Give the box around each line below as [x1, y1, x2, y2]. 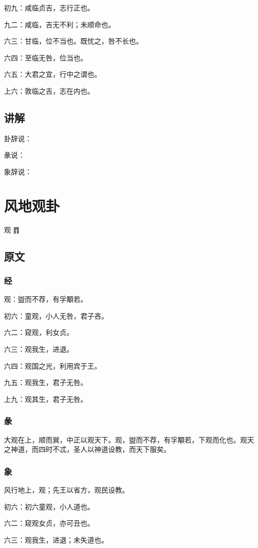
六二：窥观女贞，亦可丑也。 [4, 518, 94, 528]
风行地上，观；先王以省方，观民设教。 [4, 485, 129, 495]
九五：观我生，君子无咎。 [4, 377, 87, 387]
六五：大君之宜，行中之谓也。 [4, 69, 101, 79]
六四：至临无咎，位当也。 [4, 52, 87, 62]
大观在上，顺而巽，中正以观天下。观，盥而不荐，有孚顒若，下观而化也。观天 [4, 434, 254, 444]
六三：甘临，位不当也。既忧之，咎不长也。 [4, 36, 143, 46]
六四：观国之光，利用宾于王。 [4, 360, 101, 371]
